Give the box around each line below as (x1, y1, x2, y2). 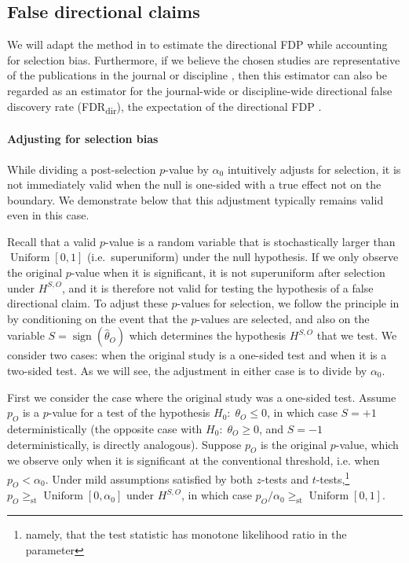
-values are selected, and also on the (196, 310, 370, 326)
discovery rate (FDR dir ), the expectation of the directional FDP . (7, 98, 322, 116)
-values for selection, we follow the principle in (177, 295, 400, 311)
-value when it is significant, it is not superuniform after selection (71, 264, 385, 281)
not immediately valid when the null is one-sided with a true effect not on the (7, 176, 382, 193)
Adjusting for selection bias (7, 131, 159, 147)
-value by (165, 160, 209, 177)
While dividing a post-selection (7, 160, 156, 177)
